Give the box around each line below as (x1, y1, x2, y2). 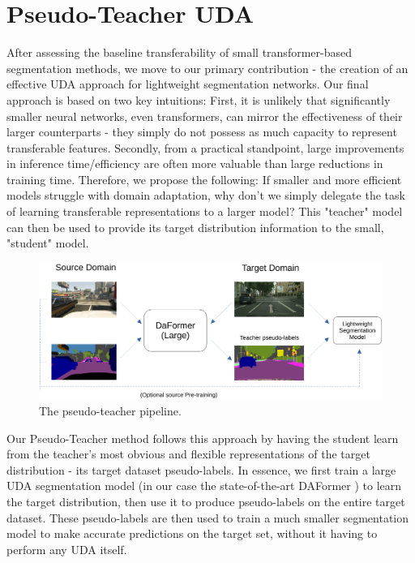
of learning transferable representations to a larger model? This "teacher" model (6, 203, 403, 220)
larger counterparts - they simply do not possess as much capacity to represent (6, 123, 397, 140)
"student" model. (6, 234, 89, 251)
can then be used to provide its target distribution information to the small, (6, 218, 384, 235)
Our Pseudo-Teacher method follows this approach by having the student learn (6, 429, 399, 446)
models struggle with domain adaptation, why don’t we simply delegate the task (6, 187, 405, 204)
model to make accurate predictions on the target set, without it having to (6, 525, 378, 542)
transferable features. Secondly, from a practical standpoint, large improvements (6, 139, 404, 156)
